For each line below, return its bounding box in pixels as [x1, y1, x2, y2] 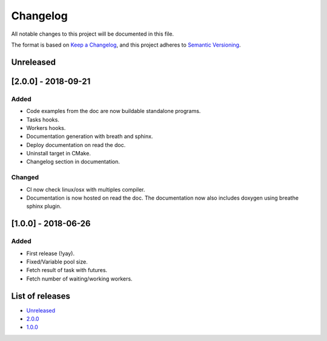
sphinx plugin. [26, 203, 62, 210]
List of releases [11, 291, 71, 301]
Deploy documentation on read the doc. [26, 141, 126, 148]
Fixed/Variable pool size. [26, 258, 88, 265]
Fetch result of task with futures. [26, 267, 108, 274]
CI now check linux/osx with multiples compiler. [26, 186, 145, 193]
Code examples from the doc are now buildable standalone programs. [26, 108, 201, 115]
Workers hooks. [26, 124, 66, 131]
